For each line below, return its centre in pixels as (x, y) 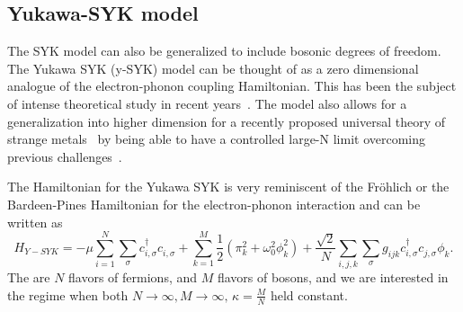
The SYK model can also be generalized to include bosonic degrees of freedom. (224, 51)
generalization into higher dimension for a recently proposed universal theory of (227, 121)
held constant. (309, 294)
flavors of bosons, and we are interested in (333, 277)
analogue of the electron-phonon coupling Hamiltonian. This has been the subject (232, 86)
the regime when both (68, 294)
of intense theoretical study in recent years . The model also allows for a (207, 103)
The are (29, 277)
